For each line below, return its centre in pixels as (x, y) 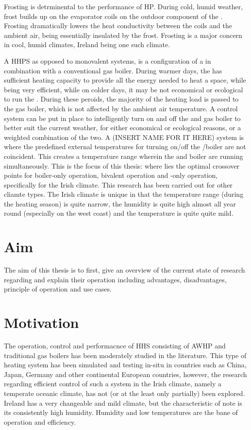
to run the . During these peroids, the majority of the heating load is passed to (121, 99)
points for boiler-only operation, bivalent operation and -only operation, (111, 175)
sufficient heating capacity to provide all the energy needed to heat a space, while (125, 80)
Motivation (42, 322)
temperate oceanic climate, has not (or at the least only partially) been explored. (125, 393)
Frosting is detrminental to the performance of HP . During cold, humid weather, (124, 6)
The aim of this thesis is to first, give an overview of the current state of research (125, 270)
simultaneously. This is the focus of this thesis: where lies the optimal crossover (122, 165)
